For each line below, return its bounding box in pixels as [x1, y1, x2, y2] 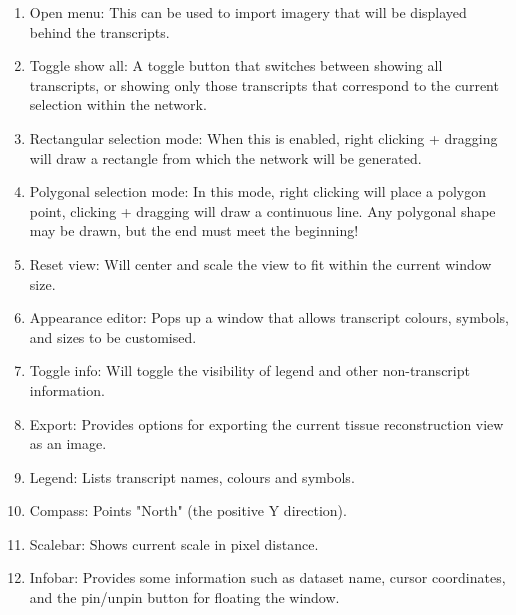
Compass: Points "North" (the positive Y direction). [29, 500, 347, 521]
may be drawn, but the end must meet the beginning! [29, 220, 359, 241]
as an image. [29, 433, 107, 454]
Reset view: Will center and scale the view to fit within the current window [29, 253, 492, 274]
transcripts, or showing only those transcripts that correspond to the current [29, 74, 499, 95]
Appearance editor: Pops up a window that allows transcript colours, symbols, [29, 307, 510, 328]
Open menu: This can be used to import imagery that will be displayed [29, 2, 467, 22]
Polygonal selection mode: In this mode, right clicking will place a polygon [29, 181, 486, 202]
